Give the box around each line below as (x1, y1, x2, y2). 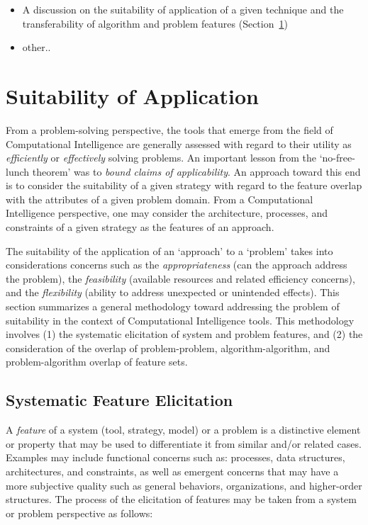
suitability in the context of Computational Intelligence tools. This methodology (6, 312, 355, 327)
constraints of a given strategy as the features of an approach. (6, 220, 274, 235)
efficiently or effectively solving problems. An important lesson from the (6, 150, 317, 165)
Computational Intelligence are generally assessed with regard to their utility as (6, 136, 352, 151)
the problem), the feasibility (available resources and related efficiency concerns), (6, 271, 355, 286)
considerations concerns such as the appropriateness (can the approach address (6, 257, 347, 272)
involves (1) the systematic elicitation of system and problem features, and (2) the (6, 327, 363, 341)
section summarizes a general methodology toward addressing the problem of (6, 299, 340, 314)
